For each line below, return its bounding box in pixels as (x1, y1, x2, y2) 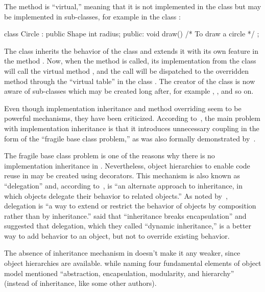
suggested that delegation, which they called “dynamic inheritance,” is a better (4, 220, 252, 231)
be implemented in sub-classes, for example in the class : (4, 11, 181, 22)
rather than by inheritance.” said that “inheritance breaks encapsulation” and (4, 210, 247, 221)
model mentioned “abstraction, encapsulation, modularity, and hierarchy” (4, 267, 234, 278)
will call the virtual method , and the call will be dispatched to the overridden (4, 65, 249, 76)
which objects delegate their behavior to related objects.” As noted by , (4, 190, 228, 201)
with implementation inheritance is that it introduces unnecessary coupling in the (4, 122, 259, 133)
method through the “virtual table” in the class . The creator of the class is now (4, 75, 255, 86)
